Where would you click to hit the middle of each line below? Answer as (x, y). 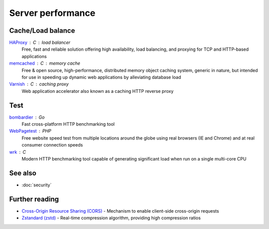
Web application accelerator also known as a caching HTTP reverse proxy (98, 91)
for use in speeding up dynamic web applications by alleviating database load (101, 77)
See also (23, 173)
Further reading (34, 199)
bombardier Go (27, 117)
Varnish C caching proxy (39, 84)
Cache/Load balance (42, 31)
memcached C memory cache (45, 63)
